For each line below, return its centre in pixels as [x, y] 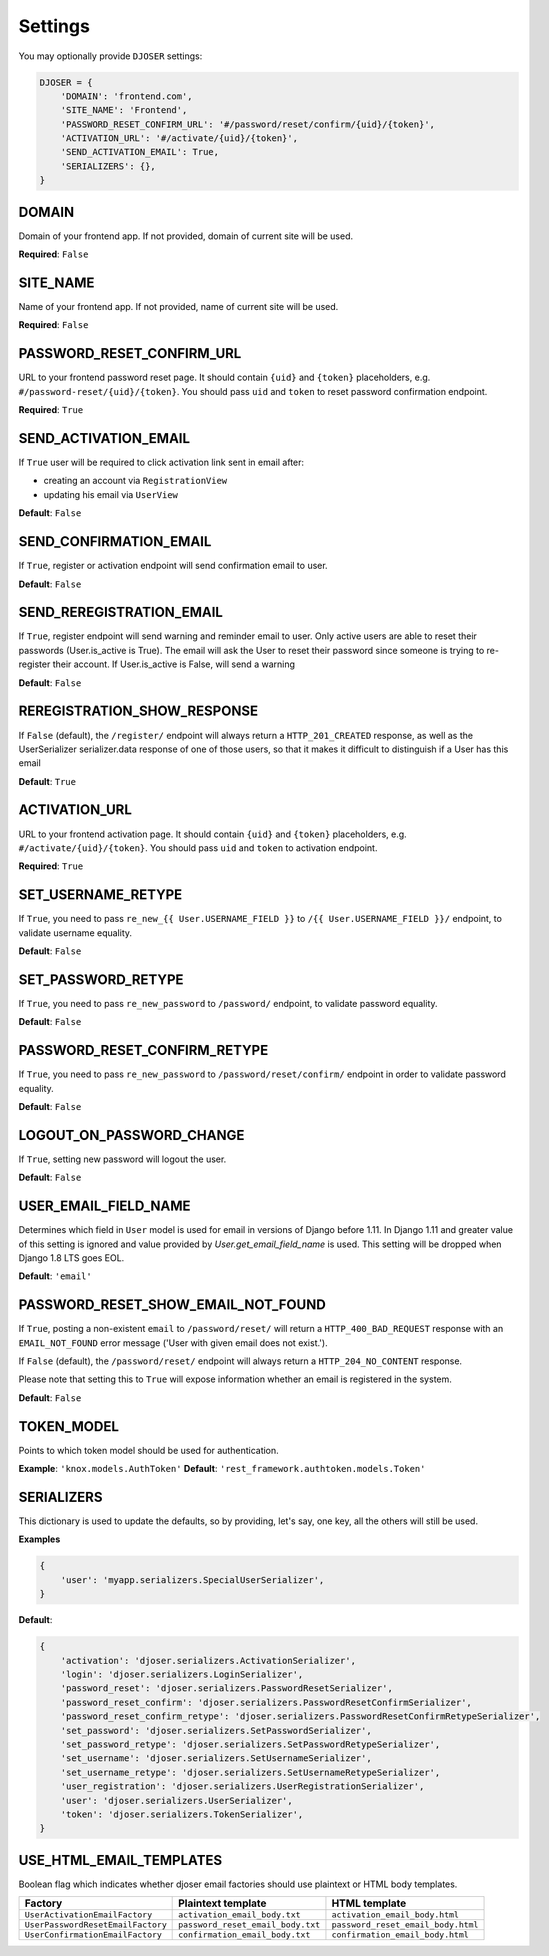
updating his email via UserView [111, 494]
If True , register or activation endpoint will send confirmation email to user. [173, 566]
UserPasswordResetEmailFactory [95, 1925]
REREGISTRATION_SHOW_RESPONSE [138, 711]
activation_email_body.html [395, 1915]
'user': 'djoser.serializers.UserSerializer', [177, 1800]
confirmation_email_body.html [400, 1935]
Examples [39, 1539]
